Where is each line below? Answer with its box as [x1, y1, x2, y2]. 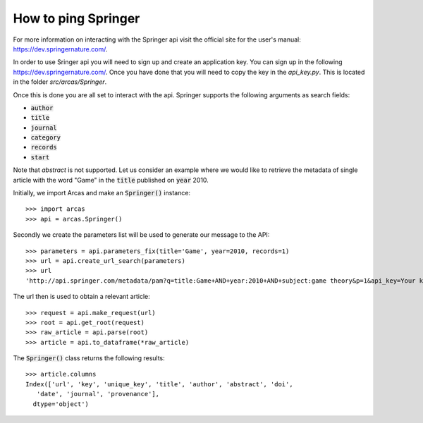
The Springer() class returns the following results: [13, 354, 165, 362]
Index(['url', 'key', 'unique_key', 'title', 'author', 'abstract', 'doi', [25, 380, 293, 388]
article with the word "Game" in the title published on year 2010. [13, 176, 209, 184]
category [30, 134, 61, 142]
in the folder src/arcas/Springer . [13, 78, 107, 86]
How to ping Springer [13, 11, 140, 26]
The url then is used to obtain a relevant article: [13, 293, 151, 301]
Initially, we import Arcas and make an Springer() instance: [13, 189, 190, 197]
